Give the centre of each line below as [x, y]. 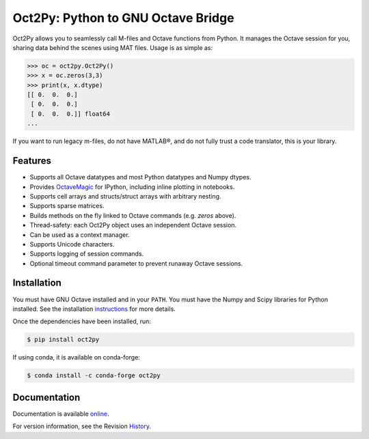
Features [32, 161]
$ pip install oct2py [63, 340]
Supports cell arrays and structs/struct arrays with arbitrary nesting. [125, 196]
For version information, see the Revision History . [82, 426]
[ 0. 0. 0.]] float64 [71, 114]
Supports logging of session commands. [87, 254]
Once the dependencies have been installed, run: [82, 321]
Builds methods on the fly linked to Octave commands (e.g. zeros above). [133, 215]
